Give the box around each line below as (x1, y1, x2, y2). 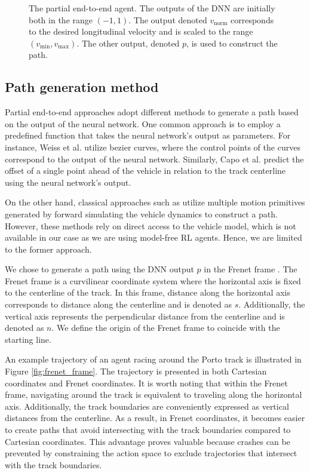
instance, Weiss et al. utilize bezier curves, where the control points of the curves (5, 140, 300, 153)
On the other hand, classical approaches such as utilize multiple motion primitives (5, 196, 305, 208)
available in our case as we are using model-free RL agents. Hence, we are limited (5, 231, 302, 244)
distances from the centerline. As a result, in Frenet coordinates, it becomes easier (5, 411, 305, 424)
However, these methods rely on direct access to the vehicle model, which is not (5, 219, 296, 232)
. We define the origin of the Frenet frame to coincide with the (51, 321, 280, 334)
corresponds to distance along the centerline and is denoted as (5, 298, 232, 311)
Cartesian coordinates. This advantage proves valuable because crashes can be (5, 435, 290, 447)
